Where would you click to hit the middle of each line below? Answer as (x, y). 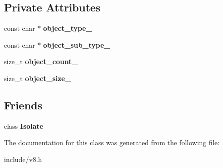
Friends (23, 105)
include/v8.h (23, 159)
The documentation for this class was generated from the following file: (112, 142)
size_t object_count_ (41, 61)
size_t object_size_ (38, 78)
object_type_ (68, 28)
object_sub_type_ (77, 44)
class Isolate (24, 126)
